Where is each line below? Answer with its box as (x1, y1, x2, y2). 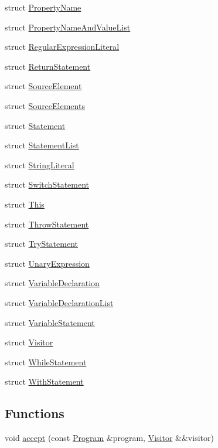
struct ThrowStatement (5, 218, 89, 230)
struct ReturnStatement (5, 60, 91, 72)
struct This (5, 198, 45, 210)
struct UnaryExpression (5, 257, 90, 269)
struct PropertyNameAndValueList (5, 21, 131, 33)
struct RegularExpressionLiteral (5, 40, 120, 53)
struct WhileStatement (5, 355, 87, 368)
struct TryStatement (5, 237, 78, 250)
